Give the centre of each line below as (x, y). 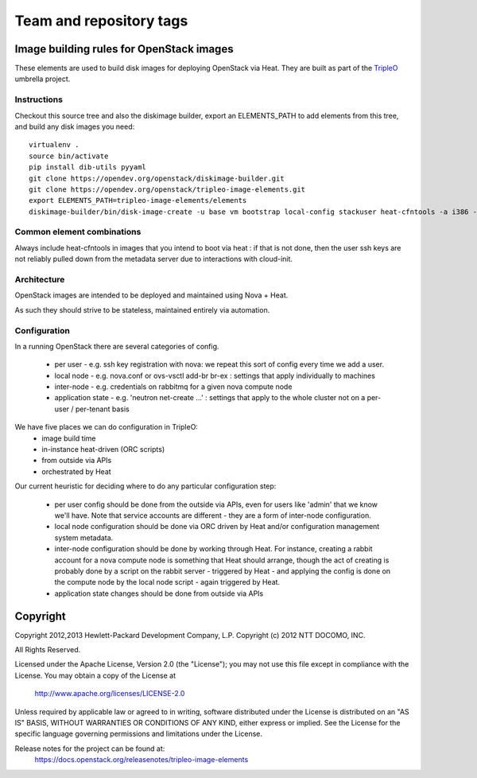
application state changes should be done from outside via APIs (159, 593)
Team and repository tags (101, 21)
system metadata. (84, 538)
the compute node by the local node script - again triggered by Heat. (167, 582)
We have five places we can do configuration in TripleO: (107, 427)
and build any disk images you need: (75, 126)
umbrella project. (43, 79)
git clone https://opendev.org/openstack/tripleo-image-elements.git (167, 189)
